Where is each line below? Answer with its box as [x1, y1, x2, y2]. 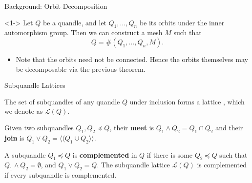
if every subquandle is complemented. [4, 170, 117, 180]
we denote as [4, 106, 43, 116]
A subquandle [4, 149, 46, 160]
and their [215, 122, 243, 132]
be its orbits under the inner [139, 17, 225, 27]
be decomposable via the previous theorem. [16, 63, 146, 74]
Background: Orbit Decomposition [4, 1, 107, 11]
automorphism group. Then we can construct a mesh [4, 27, 163, 38]
